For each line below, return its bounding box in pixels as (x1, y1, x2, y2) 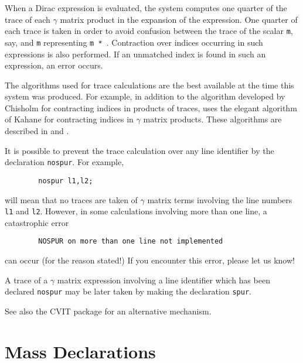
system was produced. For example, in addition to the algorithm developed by (5, 90, 285, 102)
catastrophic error (5, 216, 69, 228)
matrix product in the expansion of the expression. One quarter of (60, 13, 298, 25)
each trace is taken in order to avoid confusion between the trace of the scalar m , (5, 25, 293, 37)
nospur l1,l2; (38, 176, 93, 185)
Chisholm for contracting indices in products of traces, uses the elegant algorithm (5, 101, 297, 114)
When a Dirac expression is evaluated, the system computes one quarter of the (5, 2, 287, 13)
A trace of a (5, 273, 48, 286)
